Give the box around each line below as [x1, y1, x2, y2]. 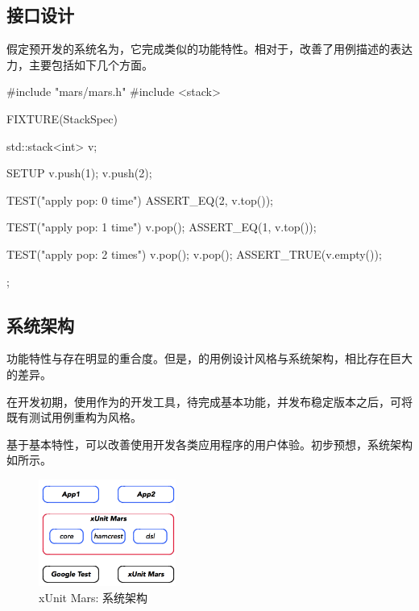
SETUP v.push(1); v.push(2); [6, 164, 152, 181]
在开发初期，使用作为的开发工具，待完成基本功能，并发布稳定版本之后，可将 [6, 393, 413, 409]
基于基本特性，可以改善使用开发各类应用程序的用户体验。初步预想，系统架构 [6, 435, 413, 452]
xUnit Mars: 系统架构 [39, 588, 148, 605]
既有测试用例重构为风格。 [6, 409, 142, 426]
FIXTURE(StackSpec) [6, 110, 118, 127]
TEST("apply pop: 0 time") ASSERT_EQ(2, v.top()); [6, 191, 273, 208]
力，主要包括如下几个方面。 [6, 56, 153, 73]
